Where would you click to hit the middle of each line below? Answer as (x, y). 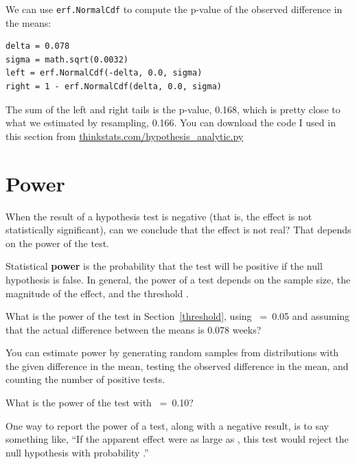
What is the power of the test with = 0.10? (100, 403)
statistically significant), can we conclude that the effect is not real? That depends (178, 230)
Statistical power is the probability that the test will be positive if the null (164, 266)
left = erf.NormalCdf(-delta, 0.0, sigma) (104, 73)
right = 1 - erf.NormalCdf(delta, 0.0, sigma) (114, 87)
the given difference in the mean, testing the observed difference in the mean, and (177, 366)
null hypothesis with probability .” (77, 452)
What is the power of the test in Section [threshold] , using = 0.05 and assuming (178, 316)
